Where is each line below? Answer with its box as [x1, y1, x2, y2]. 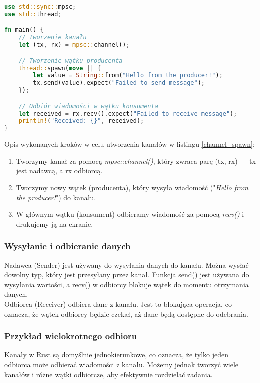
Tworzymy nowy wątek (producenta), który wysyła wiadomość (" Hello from [16, 182, 248, 192]
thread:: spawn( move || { [18, 64, 101, 72]
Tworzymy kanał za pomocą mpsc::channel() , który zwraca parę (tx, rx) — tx [16, 155, 256, 166]
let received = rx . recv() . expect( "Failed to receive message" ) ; [18, 110, 237, 117]
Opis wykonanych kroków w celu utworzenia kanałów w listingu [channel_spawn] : [4, 139, 255, 149]
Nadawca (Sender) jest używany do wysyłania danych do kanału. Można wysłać [4, 259, 249, 270]
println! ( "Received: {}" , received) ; [18, 117, 144, 125]
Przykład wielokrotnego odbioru [4, 330, 137, 342]
